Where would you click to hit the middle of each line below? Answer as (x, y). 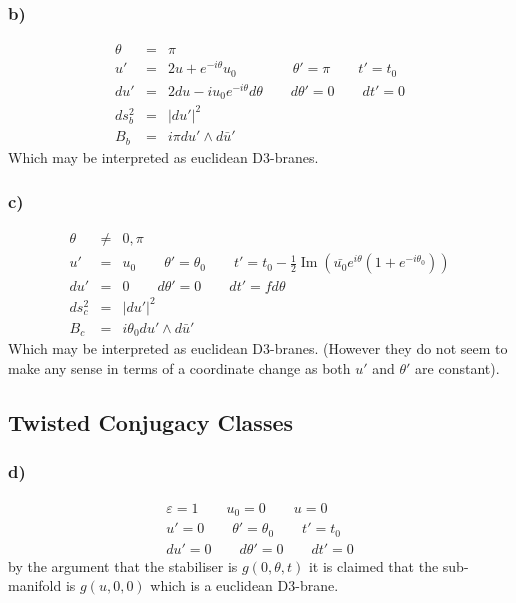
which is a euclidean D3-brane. (244, 585)
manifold (35, 585)
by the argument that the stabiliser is (123, 565)
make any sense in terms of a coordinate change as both (179, 368)
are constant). (457, 368)
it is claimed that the (373, 565)
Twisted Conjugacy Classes (151, 422)
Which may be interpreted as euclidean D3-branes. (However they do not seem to (258, 348)
